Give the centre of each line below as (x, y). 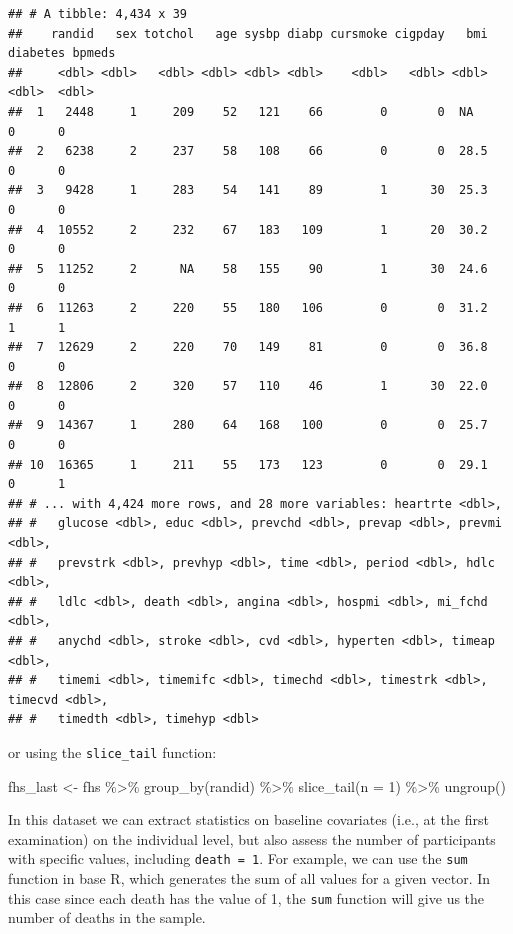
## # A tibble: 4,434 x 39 (97, 14)
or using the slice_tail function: (112, 751)
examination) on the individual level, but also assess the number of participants (252, 838)
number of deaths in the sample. (107, 917)
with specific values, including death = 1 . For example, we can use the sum (238, 858)
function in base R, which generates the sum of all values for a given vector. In (249, 878)
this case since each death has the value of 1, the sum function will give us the (246, 897)
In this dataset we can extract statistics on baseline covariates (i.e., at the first (248, 819)
